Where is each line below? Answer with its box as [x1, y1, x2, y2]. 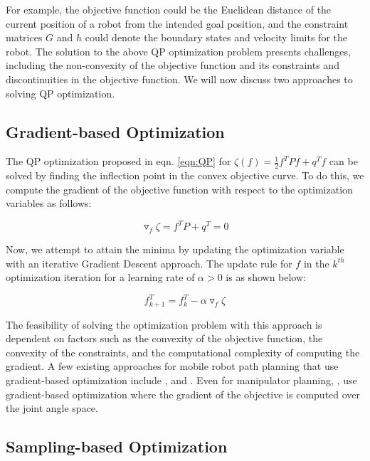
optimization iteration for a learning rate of [6, 270, 195, 285]
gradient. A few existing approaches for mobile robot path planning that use [6, 359, 339, 373]
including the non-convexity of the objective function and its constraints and [6, 58, 339, 73]
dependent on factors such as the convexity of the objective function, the [6, 331, 323, 346]
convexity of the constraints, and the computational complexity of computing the [6, 344, 360, 359]
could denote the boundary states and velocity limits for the [85, 30, 347, 45]
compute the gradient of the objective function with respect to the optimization [6, 181, 353, 196]
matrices [6, 30, 43, 45]
